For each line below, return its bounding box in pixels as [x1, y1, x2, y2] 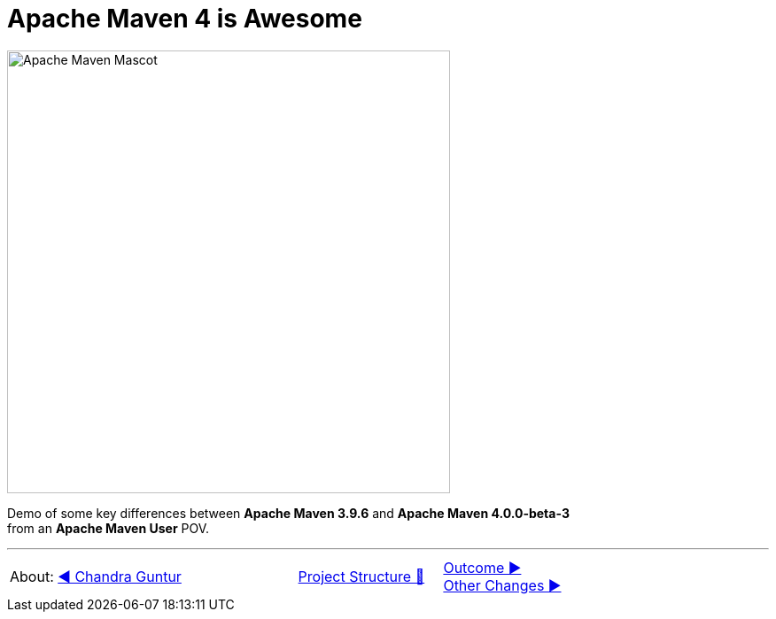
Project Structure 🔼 [298, 567, 425, 585]
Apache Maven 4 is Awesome [7, 4, 362, 34]
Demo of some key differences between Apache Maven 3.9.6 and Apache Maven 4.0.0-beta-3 [7, 505, 570, 521]
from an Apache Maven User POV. [7, 520, 210, 536]
